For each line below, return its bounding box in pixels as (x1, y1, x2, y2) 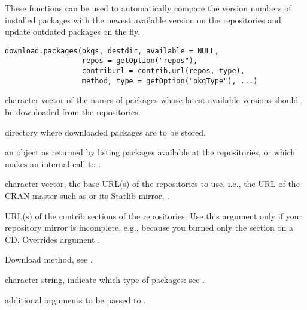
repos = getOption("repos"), (81, 56, 198, 65)
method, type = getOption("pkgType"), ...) (81, 76, 258, 85)
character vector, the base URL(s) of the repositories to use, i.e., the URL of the (5, 177, 300, 190)
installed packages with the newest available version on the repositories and (5, 13, 281, 26)
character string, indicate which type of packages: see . (5, 273, 205, 285)
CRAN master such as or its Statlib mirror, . (5, 189, 169, 201)
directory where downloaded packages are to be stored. (5, 125, 206, 138)
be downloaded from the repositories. (5, 106, 141, 118)
